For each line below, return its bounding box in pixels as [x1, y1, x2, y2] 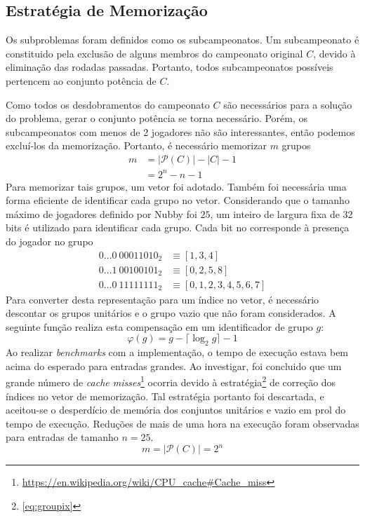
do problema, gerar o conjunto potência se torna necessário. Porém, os [6, 111, 308, 125]
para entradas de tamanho [6, 430, 119, 444]
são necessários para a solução [223, 97, 352, 111]
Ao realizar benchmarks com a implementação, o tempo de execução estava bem [6, 345, 349, 360]
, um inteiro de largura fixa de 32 [210, 206, 353, 221]
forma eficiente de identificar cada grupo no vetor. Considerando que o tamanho [6, 193, 350, 207]
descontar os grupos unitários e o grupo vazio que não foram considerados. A [6, 306, 336, 320]
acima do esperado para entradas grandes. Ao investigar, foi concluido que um [6, 358, 342, 373]
